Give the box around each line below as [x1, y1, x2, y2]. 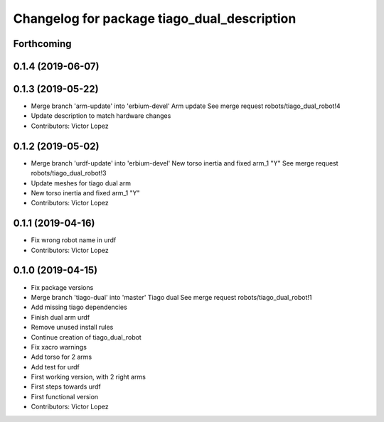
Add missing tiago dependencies [31, 303, 127, 312]
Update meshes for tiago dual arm [31, 178, 132, 188]
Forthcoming [13, 38, 72, 50]
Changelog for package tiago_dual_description [13, 11, 297, 26]
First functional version [31, 392, 99, 401]
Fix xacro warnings [31, 342, 87, 351]
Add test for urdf [31, 362, 80, 371]
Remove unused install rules [31, 323, 114, 332]
